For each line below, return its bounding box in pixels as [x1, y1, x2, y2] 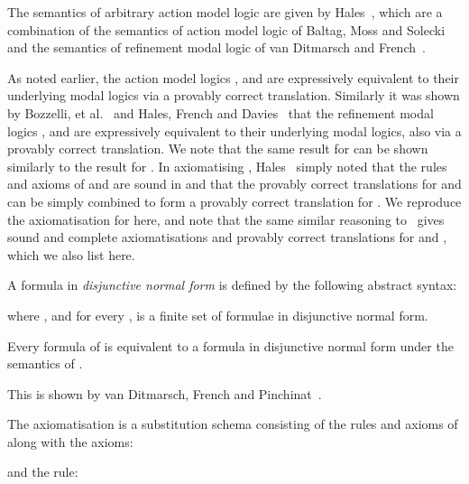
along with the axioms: [7, 432, 133, 451]
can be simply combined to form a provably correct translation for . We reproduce [7, 191, 462, 210]
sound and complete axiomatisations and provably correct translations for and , [7, 228, 447, 247]
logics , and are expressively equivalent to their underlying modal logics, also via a [7, 121, 462, 140]
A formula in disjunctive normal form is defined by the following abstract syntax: [7, 275, 457, 294]
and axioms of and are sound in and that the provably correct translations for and [7, 174, 462, 193]
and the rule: [7, 462, 78, 481]
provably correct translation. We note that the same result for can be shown [7, 139, 428, 158]
